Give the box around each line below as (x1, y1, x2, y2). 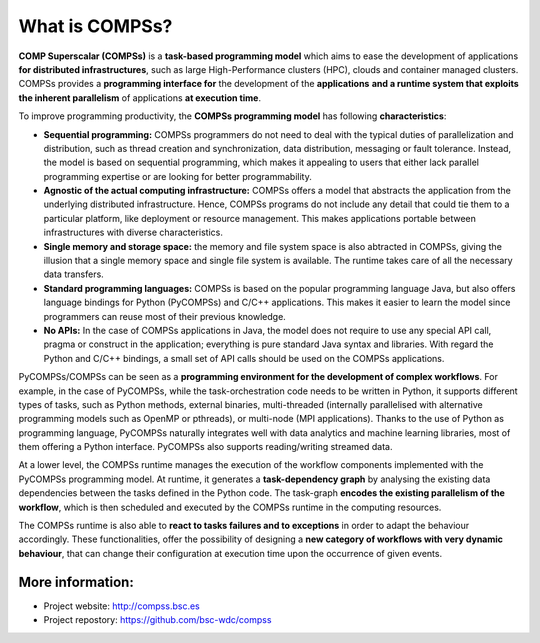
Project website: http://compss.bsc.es (43, 600, 200, 612)
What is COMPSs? (18, 15, 173, 37)
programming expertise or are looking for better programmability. (43, 170, 312, 182)
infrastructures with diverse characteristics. (43, 226, 224, 239)
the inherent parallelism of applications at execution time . (18, 91, 262, 104)
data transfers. (43, 268, 104, 280)
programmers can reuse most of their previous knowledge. (43, 310, 287, 322)
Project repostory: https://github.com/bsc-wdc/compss (43, 614, 272, 626)
